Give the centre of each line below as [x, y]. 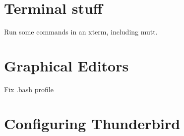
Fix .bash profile [29, 89]
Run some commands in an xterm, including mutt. [81, 32]
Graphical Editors [66, 65]
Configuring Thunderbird [92, 123]
